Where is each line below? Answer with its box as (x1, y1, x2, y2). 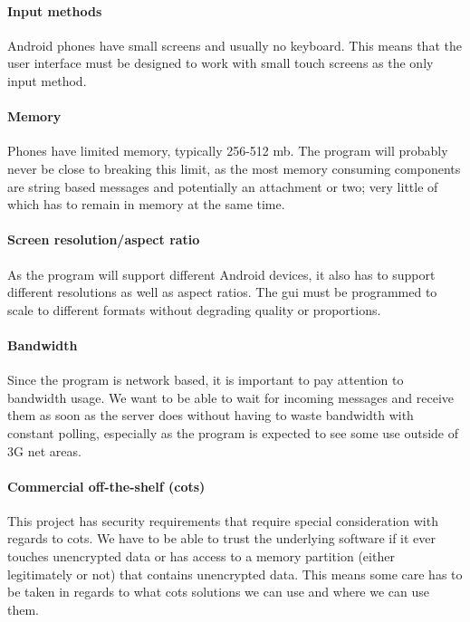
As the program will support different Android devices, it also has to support (7, 264, 436, 283)
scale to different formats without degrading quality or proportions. (7, 300, 381, 319)
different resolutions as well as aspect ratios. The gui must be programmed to (7, 282, 437, 301)
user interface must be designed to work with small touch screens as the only (7, 53, 434, 72)
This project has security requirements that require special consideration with (7, 511, 438, 530)
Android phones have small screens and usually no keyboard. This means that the (7, 35, 462, 54)
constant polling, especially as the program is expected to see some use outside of (7, 423, 459, 442)
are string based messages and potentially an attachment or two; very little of (7, 177, 438, 196)
